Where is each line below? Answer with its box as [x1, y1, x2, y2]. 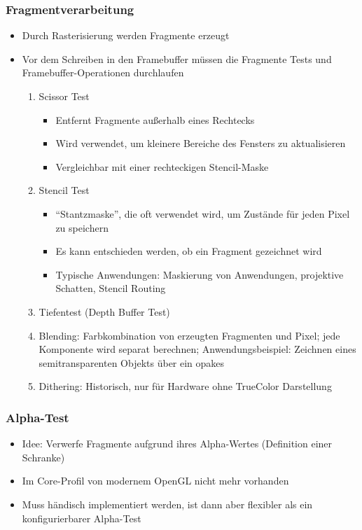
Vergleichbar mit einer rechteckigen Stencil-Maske [55, 159, 269, 174]
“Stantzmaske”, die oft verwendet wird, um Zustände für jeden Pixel [55, 206, 350, 221]
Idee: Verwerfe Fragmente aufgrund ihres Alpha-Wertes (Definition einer [22, 436, 333, 451]
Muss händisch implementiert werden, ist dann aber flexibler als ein [22, 496, 313, 511]
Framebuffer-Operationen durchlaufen [22, 65, 184, 80]
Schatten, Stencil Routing [55, 281, 166, 295]
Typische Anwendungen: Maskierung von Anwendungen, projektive [55, 267, 344, 281]
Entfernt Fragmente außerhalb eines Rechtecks [55, 112, 255, 127]
